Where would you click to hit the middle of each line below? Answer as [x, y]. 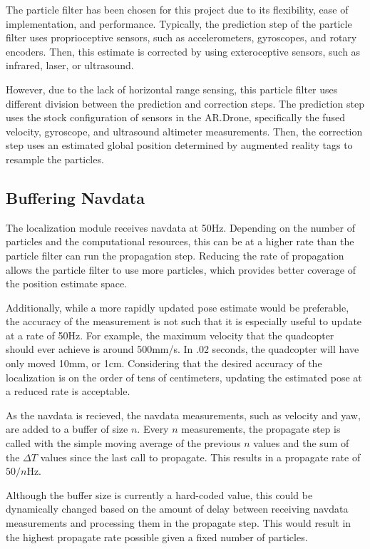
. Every [153, 429]
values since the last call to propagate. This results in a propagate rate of [200, 457]
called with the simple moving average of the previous [123, 443]
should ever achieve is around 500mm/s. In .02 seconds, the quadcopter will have [183, 349]
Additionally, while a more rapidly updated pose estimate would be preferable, [178, 307]
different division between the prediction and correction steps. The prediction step [185, 103]
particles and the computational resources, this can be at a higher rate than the [180, 241]
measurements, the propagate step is [261, 429]
